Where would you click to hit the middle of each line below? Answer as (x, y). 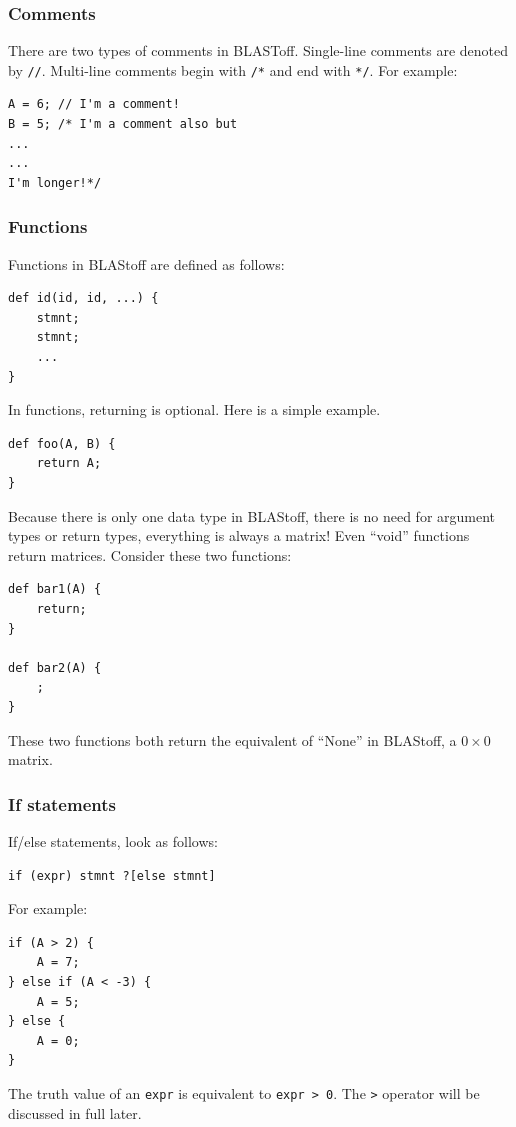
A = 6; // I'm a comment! (94, 104)
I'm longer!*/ (55, 182)
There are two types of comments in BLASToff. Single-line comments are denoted (258, 50)
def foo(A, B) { (62, 443)
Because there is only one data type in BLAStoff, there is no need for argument (252, 515)
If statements (62, 803)
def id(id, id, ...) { (83, 298)
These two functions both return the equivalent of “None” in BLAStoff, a (232, 739)
